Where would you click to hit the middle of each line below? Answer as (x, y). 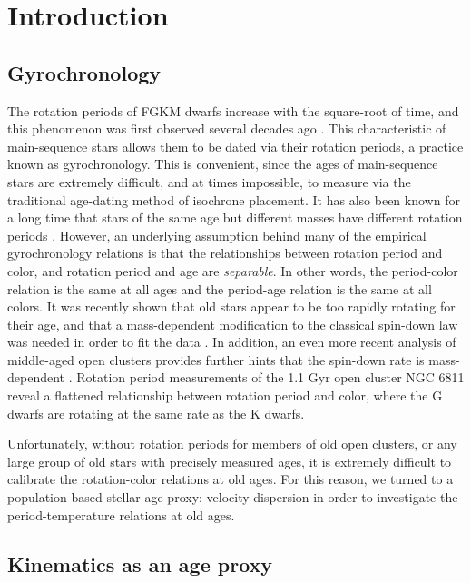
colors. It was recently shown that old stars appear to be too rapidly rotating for (231, 306)
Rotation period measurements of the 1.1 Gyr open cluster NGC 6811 (270, 377)
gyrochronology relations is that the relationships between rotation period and (225, 253)
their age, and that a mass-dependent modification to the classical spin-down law (233, 324)
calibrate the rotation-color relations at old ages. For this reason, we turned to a (231, 479)
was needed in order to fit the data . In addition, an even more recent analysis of (232, 342)
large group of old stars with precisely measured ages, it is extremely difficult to (230, 461)
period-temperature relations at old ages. (121, 514)
